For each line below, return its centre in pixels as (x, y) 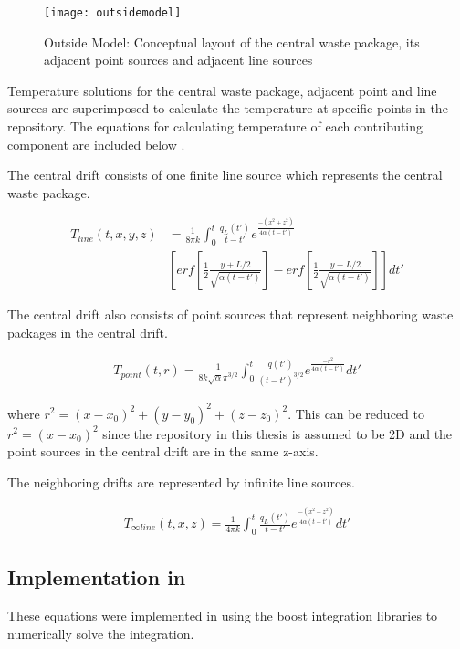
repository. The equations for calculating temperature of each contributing (215, 126)
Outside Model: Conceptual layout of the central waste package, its (232, 42)
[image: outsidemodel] (113, 13)
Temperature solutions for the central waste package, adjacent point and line (222, 90)
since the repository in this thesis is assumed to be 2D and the (277, 433)
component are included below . (96, 144)
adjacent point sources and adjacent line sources (178, 60)
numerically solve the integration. (101, 633)
